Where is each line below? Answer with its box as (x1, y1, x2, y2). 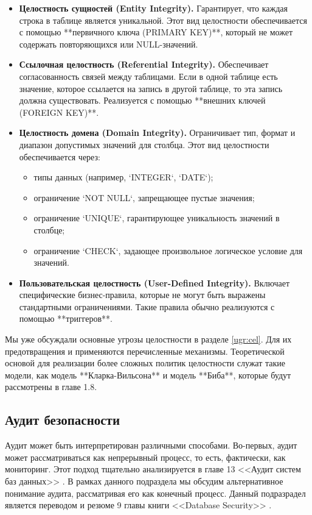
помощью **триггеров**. (19, 312, 113, 325)
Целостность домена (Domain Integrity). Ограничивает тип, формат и (19, 126, 296, 139)
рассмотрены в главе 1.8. (5, 380, 97, 393)
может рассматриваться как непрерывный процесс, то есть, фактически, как (5, 450, 286, 463)
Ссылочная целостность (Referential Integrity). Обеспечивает (19, 58, 269, 71)
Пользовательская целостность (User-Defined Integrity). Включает (19, 276, 290, 289)
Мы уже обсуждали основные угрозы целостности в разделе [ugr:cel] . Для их (5, 333, 292, 346)
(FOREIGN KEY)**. (19, 105, 99, 118)
